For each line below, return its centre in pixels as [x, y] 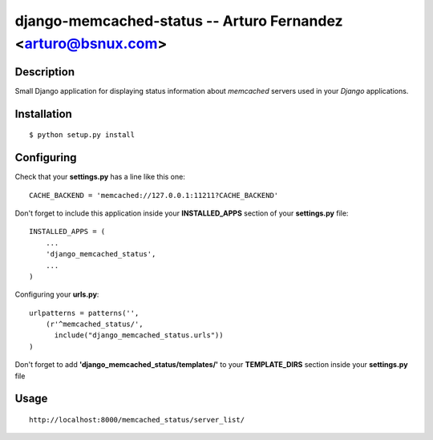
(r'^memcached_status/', [94, 324]
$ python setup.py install [82, 135]
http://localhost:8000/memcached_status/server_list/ [137, 420]
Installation [43, 113]
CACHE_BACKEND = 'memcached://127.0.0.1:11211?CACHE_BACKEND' [154, 195]
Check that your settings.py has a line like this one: [100, 177]
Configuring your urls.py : [57, 295]
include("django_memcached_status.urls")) [139, 335]
